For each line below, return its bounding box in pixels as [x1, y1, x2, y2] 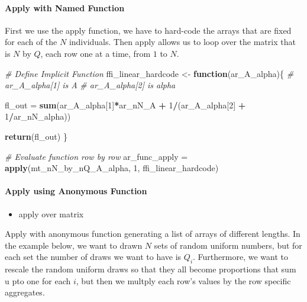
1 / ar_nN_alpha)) [5, 110, 71, 123]
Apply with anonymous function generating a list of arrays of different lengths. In [5, 227, 300, 240]
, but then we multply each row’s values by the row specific [76, 274, 291, 287]
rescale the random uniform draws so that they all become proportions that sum [5, 263, 296, 275]
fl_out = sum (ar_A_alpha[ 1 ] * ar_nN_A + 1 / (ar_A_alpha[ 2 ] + [5, 98, 246, 111]
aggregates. [5, 286, 45, 298]
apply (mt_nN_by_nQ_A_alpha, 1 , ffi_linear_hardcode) [5, 162, 219, 174]
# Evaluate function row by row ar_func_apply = [5, 150, 188, 162]
